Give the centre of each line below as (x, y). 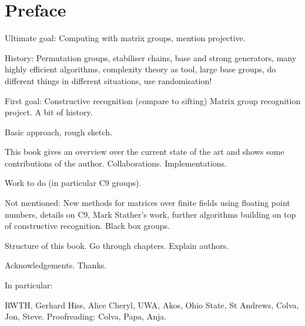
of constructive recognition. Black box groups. (87, 226)
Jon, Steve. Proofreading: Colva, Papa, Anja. (86, 316)
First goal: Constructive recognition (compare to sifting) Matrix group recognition (153, 100)
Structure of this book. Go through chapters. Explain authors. (117, 245)
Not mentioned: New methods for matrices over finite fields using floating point (148, 203)
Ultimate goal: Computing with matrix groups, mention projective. (125, 38)
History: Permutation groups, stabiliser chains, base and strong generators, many (151, 57)
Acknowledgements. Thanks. (56, 265)
